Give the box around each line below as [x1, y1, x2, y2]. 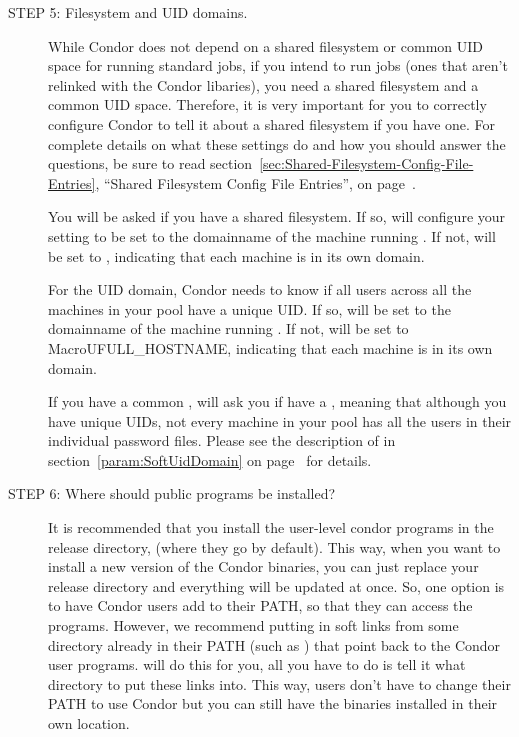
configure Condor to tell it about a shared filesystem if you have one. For [48, 113, 496, 134]
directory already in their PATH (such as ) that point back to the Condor [48, 634, 501, 655]
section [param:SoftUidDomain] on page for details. [48, 449, 372, 470]
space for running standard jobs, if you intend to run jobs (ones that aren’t [48, 55, 508, 76]
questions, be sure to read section [48, 153, 253, 174]
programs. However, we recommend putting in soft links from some [48, 615, 459, 636]
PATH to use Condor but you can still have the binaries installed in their [48, 693, 498, 714]
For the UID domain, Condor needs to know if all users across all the [48, 279, 472, 300]
